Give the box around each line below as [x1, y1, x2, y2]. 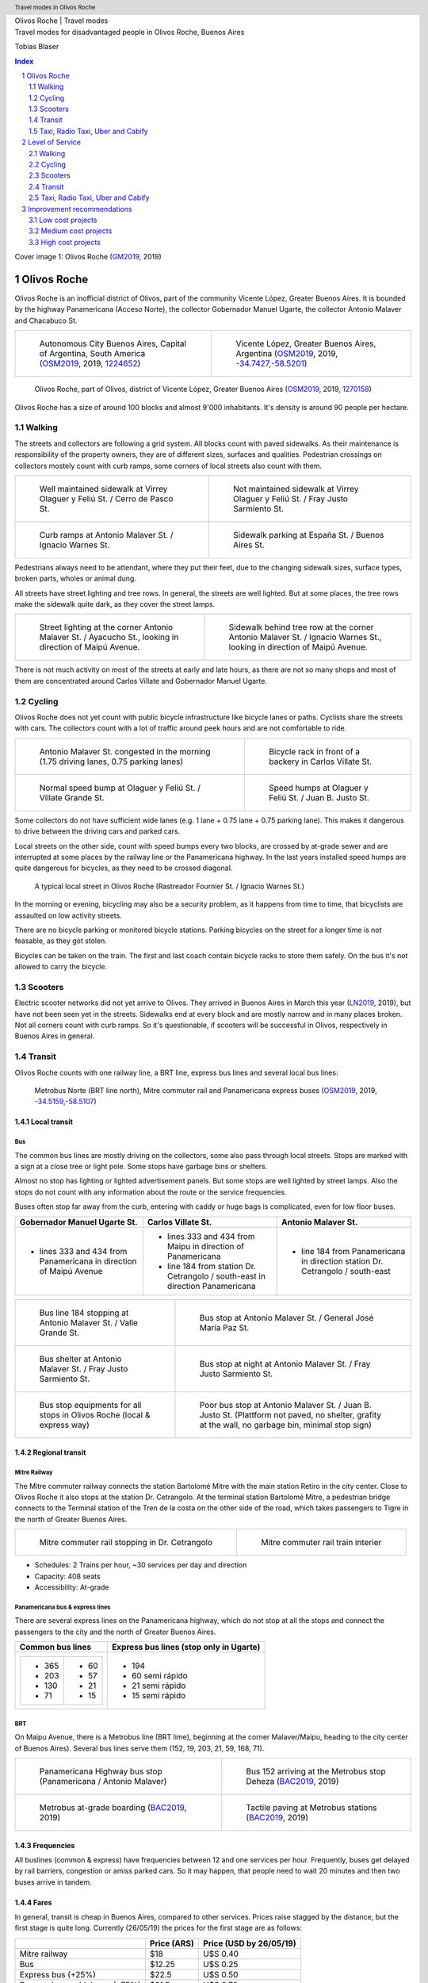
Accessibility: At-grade [34, 1582, 110, 1592]
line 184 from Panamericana [301, 1245, 406, 1256]
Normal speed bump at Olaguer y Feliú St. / [39, 782, 201, 793]
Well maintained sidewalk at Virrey [39, 483, 168, 494]
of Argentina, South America [39, 348, 146, 359]
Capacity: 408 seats [34, 1571, 101, 1581]
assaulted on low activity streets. [14, 911, 122, 920]
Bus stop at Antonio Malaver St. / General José [199, 1312, 374, 1323]
